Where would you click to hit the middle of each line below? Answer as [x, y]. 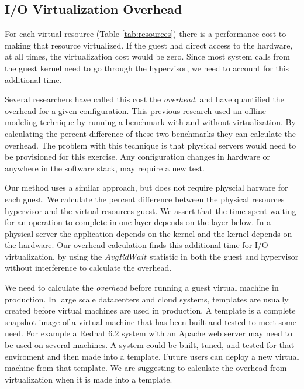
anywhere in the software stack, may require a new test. [105, 168]
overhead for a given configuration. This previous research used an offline [135, 110]
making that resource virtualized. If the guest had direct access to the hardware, [149, 45]
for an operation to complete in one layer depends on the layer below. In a [138, 222]
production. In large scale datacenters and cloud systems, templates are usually [147, 299]
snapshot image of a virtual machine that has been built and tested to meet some [151, 321]
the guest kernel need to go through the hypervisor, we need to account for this [147, 68]
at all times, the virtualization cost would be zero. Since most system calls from [147, 56]
